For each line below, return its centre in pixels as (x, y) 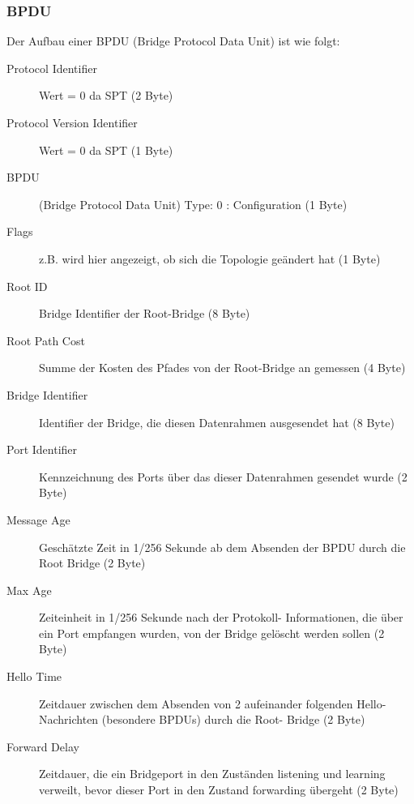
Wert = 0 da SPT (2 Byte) (106, 95)
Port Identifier (42, 449)
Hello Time (34, 676)
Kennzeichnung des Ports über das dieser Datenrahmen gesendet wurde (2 (223, 476)
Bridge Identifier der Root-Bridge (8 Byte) (145, 313)
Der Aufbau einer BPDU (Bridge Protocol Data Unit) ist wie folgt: (173, 41)
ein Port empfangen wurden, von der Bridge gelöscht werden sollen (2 (212, 633)
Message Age (38, 519)
